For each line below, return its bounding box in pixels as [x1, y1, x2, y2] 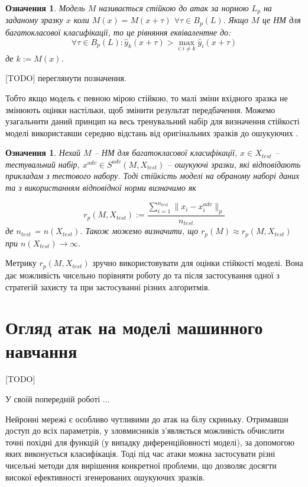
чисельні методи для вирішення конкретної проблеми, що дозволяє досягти [5, 459, 277, 471]
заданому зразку [5, 14, 63, 26]
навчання [5, 338, 77, 363]
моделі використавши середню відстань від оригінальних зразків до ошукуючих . [5, 126, 299, 139]
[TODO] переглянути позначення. [5, 72, 127, 84]
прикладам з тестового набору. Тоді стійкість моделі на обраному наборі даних [5, 169, 300, 182]
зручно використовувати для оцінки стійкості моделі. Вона [92, 257, 303, 269]
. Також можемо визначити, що [80, 225, 198, 237]
